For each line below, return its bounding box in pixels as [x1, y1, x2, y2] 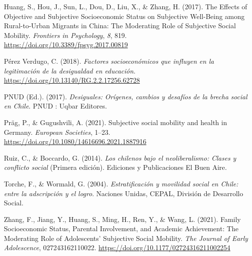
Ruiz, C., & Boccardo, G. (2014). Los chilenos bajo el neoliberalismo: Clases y [4, 152, 236, 163]
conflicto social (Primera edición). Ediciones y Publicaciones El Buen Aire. [4, 162, 227, 172]
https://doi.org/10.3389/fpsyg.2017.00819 [4, 39, 128, 50]
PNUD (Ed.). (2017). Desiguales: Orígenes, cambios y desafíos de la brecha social [4, 91, 248, 101]
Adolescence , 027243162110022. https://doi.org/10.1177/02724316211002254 [4, 242, 231, 253]
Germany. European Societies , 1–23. [4, 127, 111, 137]
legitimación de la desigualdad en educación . [4, 65, 136, 75]
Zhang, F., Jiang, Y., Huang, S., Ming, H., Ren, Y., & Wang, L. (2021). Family [4, 214, 241, 224]
